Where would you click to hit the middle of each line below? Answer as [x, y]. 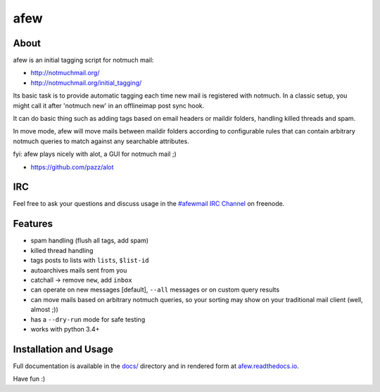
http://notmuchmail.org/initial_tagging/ [86, 83]
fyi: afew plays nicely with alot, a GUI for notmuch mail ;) [95, 154]
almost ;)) [45, 310]
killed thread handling [62, 250]
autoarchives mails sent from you [79, 270]
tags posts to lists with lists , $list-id [90, 261]
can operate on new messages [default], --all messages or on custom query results [155, 290]
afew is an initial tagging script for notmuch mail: [83, 60]
